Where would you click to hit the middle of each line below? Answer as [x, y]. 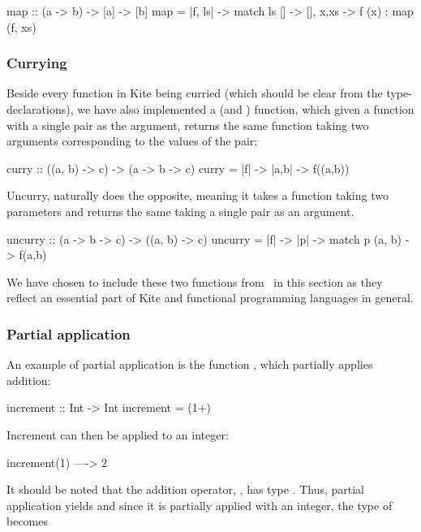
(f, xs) [21, 26]
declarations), [40, 109]
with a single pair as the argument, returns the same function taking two [188, 125]
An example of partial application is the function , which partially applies [190, 364]
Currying [37, 63]
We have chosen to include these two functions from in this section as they [195, 281]
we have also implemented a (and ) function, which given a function [246, 109]
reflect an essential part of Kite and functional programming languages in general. [210, 298]
